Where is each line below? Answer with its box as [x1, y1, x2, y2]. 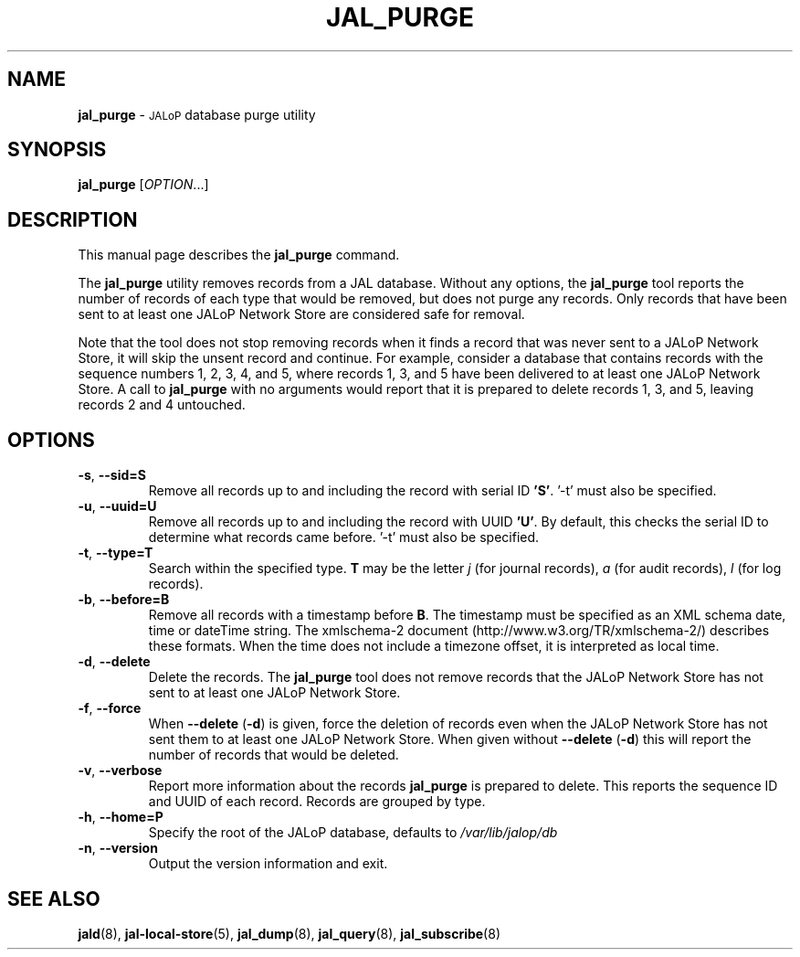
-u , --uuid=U [78, 498, 157, 515]
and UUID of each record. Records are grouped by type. [148, 793, 486, 810]
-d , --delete [78, 654, 151, 670]
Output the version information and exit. [148, 856, 388, 872]
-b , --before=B [78, 591, 170, 608]
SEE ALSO [7, 887, 100, 910]
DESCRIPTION [7, 207, 138, 231]
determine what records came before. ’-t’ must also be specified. [148, 529, 540, 546]
